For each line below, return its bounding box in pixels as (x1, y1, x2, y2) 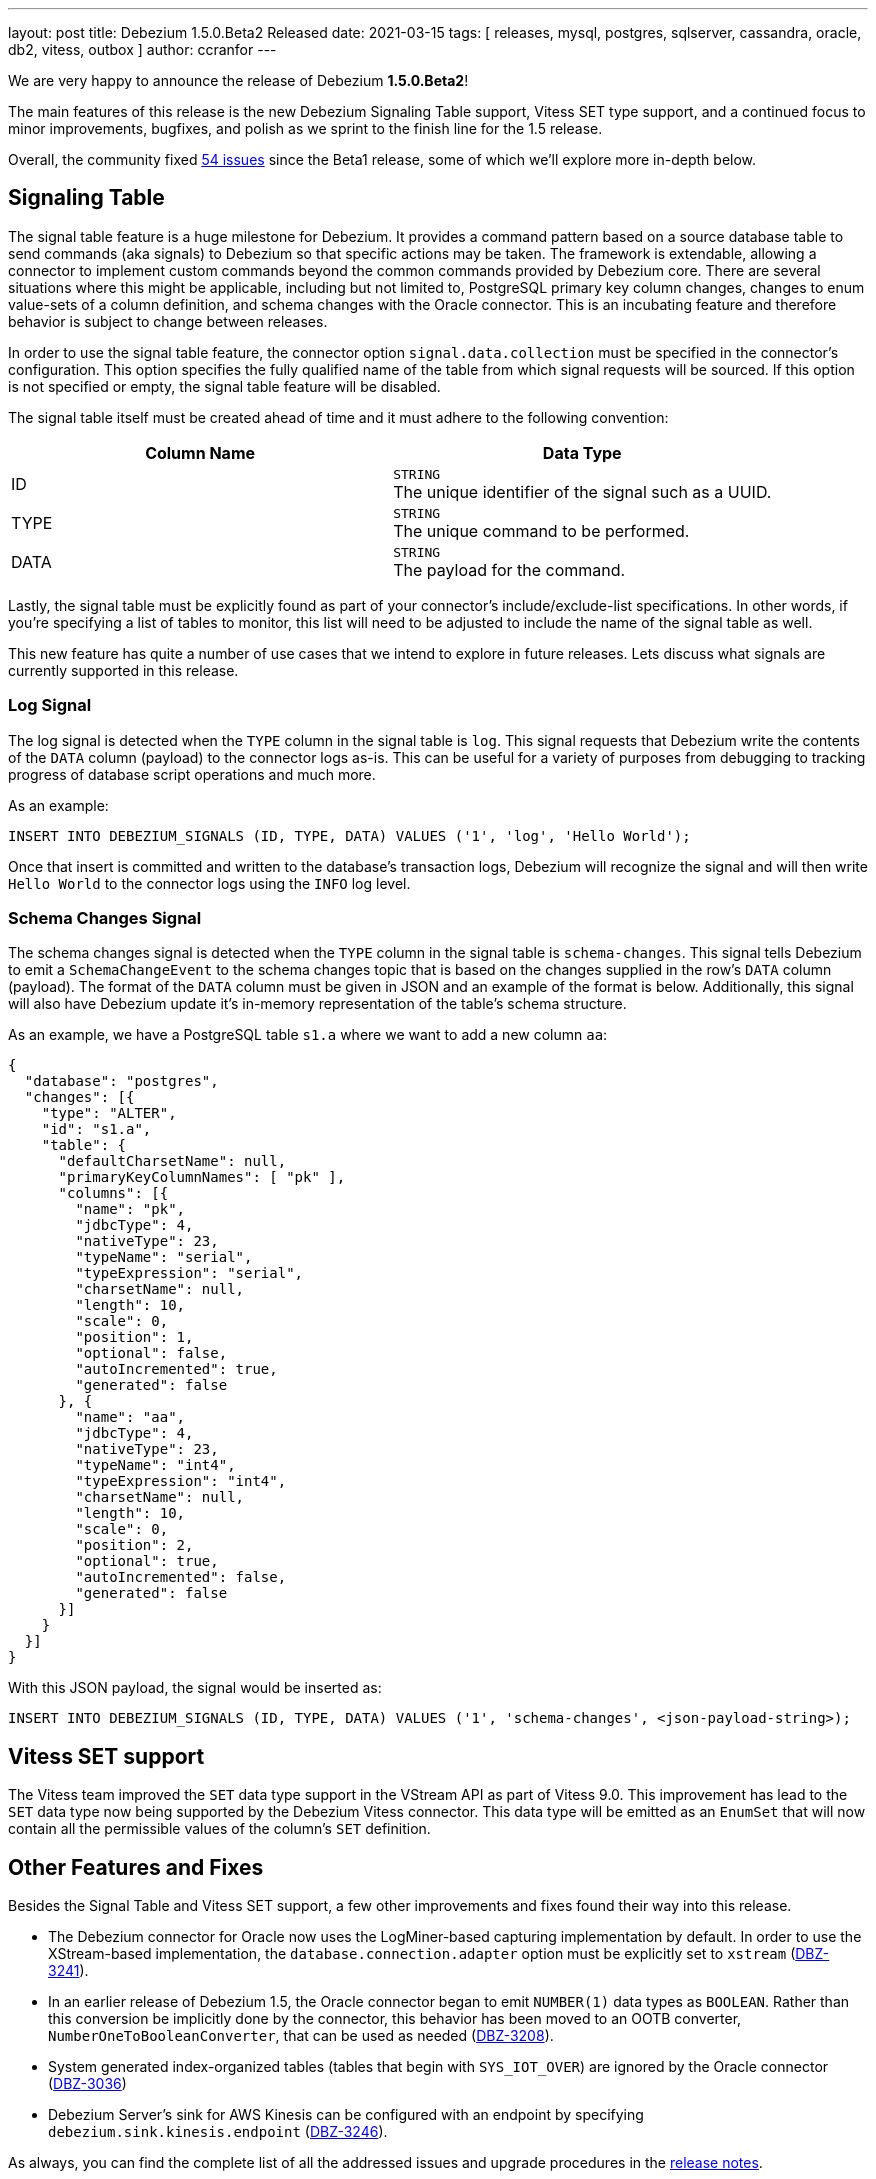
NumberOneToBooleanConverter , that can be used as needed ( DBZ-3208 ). (48, 2027, 554, 2045)
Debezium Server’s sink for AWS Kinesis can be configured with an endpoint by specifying (48, 2106, 644, 2124)
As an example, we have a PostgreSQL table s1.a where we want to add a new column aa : (8, 1026, 608, 1044)
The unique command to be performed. (393, 520, 690, 541)
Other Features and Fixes (8, 1854, 264, 1880)
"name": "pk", (75, 1201, 186, 1218)
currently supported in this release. (8, 661, 239, 679)
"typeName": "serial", (75, 1249, 253, 1266)
